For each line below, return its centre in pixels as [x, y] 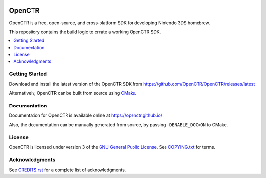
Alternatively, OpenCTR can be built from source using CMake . [73, 93]
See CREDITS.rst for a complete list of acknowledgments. [67, 170]
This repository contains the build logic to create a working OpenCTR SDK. [85, 32]
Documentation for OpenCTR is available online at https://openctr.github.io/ [86, 115]
